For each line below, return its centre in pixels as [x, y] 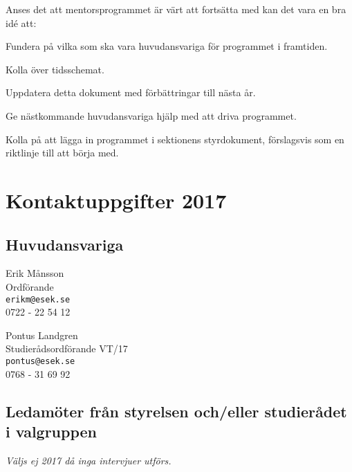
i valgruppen [52, 431]
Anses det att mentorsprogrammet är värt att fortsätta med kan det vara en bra [176, 9]
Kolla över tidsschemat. [55, 69]
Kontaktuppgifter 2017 [116, 200]
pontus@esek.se [40, 361]
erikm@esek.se [38, 299]
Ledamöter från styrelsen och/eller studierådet [176, 411]
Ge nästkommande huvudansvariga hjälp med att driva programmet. [151, 115]
